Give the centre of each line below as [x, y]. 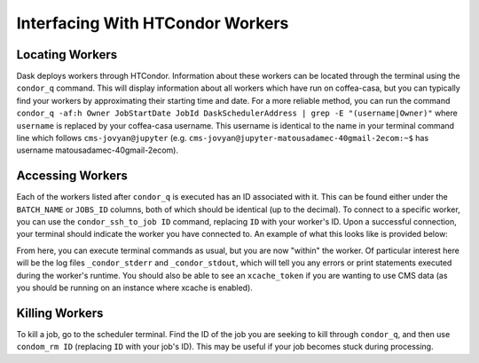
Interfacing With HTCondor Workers [153, 23]
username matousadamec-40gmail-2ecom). [98, 150]
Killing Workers [60, 313]
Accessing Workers [72, 176]
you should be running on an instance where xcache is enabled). [134, 288]
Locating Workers [67, 55]
